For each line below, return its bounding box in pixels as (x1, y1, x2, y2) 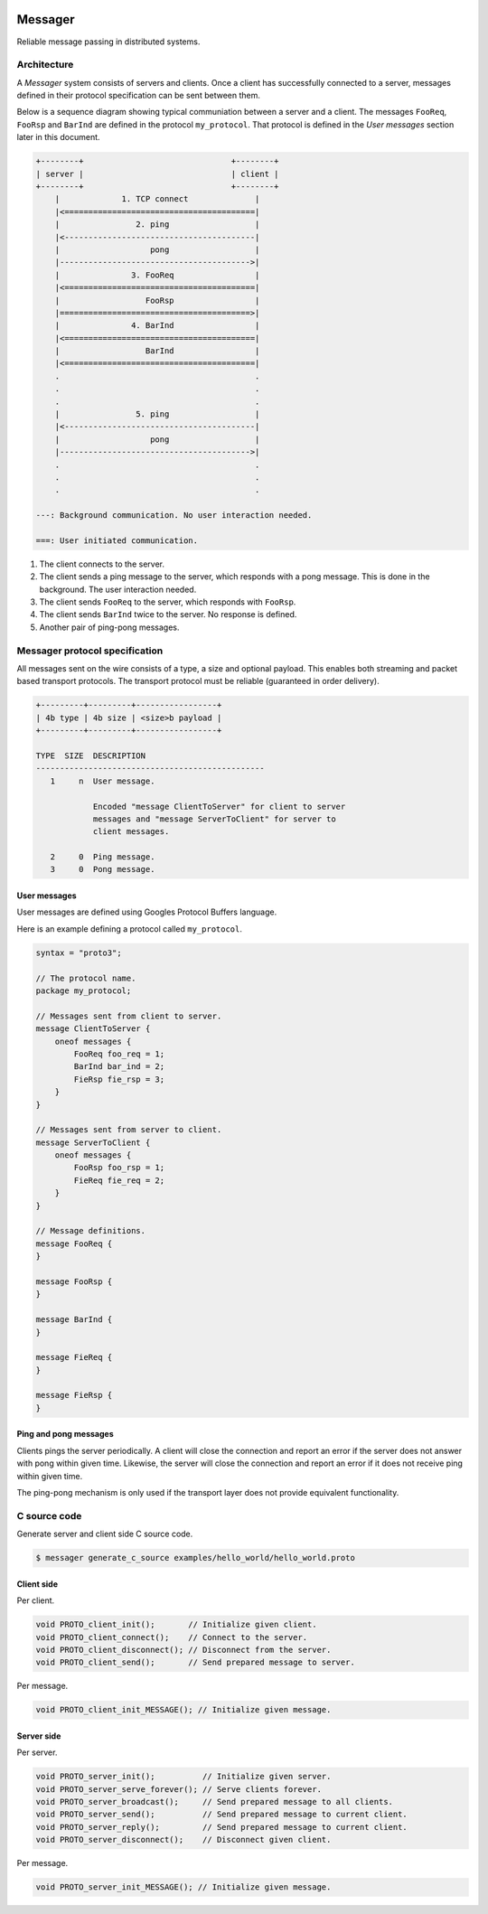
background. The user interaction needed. (39, 584, 197, 595)
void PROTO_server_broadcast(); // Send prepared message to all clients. (35, 1797, 393, 1807)
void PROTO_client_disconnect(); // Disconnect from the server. (35, 1645, 332, 1655)
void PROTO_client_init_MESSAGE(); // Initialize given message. (35, 1704, 332, 1715)
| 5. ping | (54, 409, 260, 419)
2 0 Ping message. (50, 852, 155, 862)
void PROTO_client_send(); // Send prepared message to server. (35, 1657, 356, 1667)
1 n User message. (50, 775, 155, 786)
